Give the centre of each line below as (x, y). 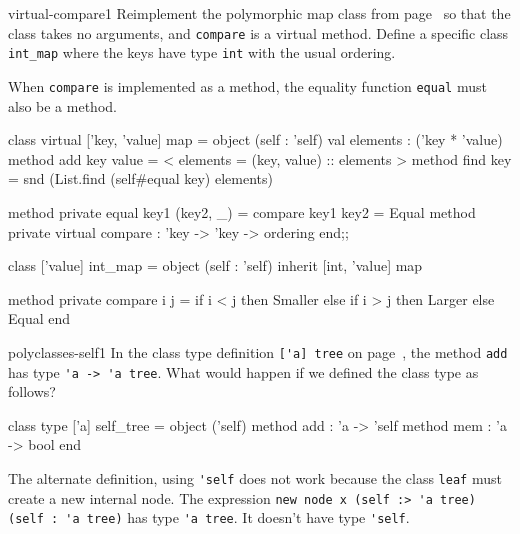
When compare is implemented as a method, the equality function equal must (247, 85)
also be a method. (62, 105)
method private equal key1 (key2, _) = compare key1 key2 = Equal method (242, 211)
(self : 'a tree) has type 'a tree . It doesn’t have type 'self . (209, 517)
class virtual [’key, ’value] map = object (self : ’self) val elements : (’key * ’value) (255, 139)
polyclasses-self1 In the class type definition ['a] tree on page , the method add (258, 351)
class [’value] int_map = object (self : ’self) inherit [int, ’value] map (215, 265)
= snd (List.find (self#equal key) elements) (140, 178)
